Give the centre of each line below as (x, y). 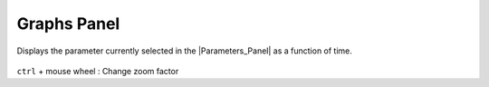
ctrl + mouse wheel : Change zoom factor (98, 71)
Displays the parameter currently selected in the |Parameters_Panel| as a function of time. (185, 51)
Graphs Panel (68, 24)
